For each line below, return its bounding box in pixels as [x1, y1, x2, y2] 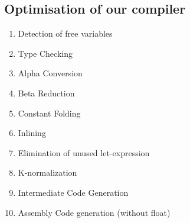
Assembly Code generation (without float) [18, 206, 171, 218]
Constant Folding [18, 106, 81, 119]
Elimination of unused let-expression [18, 146, 150, 159]
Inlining [18, 127, 46, 139]
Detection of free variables [18, 27, 113, 40]
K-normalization [18, 166, 77, 179]
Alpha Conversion [18, 67, 83, 79]
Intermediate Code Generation [18, 186, 129, 198]
